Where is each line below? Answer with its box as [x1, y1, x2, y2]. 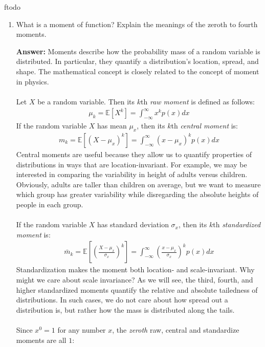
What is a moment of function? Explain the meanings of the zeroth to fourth [16, 18, 258, 29]
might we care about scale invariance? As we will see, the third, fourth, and [16, 274, 253, 285]
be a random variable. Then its [37, 96, 135, 106]
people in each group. [16, 199, 83, 209]
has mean [97, 120, 127, 131]
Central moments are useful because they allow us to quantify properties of [16, 149, 252, 159]
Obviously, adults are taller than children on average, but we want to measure [16, 179, 261, 189]
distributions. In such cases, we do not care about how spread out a [16, 294, 228, 305]
